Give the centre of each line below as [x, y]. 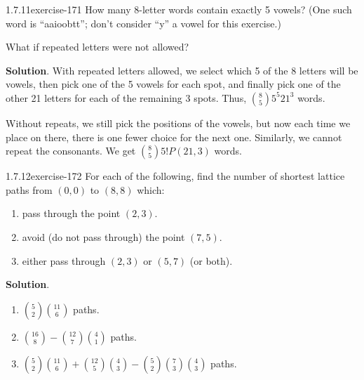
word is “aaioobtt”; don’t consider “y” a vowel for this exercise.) [143, 23]
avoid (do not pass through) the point [103, 236]
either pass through [64, 260]
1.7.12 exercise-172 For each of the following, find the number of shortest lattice [175, 176]
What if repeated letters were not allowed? [97, 47]
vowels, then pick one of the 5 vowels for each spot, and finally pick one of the [173, 84]
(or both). [211, 260]
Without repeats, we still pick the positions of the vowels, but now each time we [178, 123]
